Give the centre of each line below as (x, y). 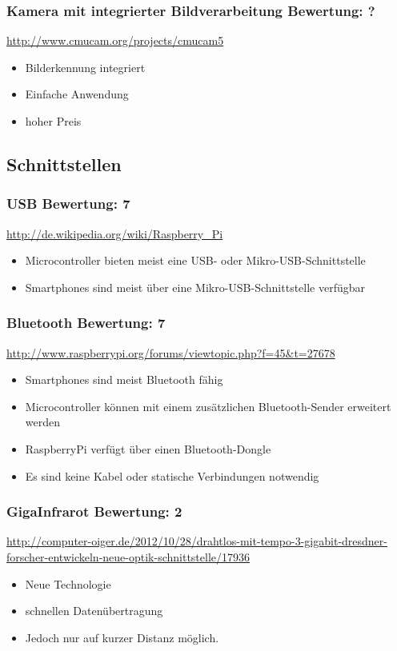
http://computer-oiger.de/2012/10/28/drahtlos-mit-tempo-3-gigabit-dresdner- (197, 541)
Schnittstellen (64, 164)
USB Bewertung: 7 (68, 204)
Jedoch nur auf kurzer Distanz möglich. (122, 637)
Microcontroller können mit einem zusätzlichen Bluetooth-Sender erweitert (208, 406)
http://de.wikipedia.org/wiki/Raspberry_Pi (115, 233)
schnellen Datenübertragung (94, 611)
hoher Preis (53, 121)
